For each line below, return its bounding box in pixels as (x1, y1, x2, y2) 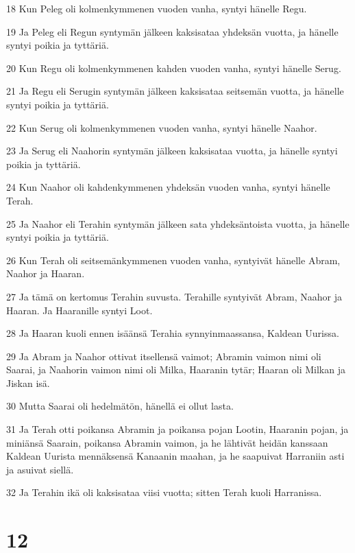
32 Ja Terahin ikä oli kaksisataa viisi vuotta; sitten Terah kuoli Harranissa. (6, 485, 322, 499)
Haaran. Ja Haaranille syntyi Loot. (6, 303, 153, 317)
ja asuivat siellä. (6, 462, 74, 476)
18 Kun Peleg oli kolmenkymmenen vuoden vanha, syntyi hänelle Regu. (6, 1, 307, 15)
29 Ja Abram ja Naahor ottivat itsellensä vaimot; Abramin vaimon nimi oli (6, 349, 321, 363)
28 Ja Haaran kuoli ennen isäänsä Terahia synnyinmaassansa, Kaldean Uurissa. (6, 326, 339, 340)
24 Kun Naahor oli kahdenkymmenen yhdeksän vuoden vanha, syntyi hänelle (6, 180, 330, 194)
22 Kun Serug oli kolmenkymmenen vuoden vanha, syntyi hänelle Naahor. (6, 120, 317, 134)
